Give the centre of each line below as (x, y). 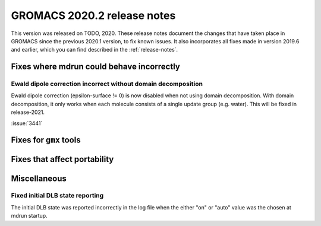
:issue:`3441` (27, 123)
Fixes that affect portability (62, 159)
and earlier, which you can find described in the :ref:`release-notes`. (95, 50)
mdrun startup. (29, 216)
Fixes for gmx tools (46, 140)
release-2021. (28, 112)
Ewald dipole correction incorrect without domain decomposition (107, 84)
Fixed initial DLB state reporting (57, 196)
